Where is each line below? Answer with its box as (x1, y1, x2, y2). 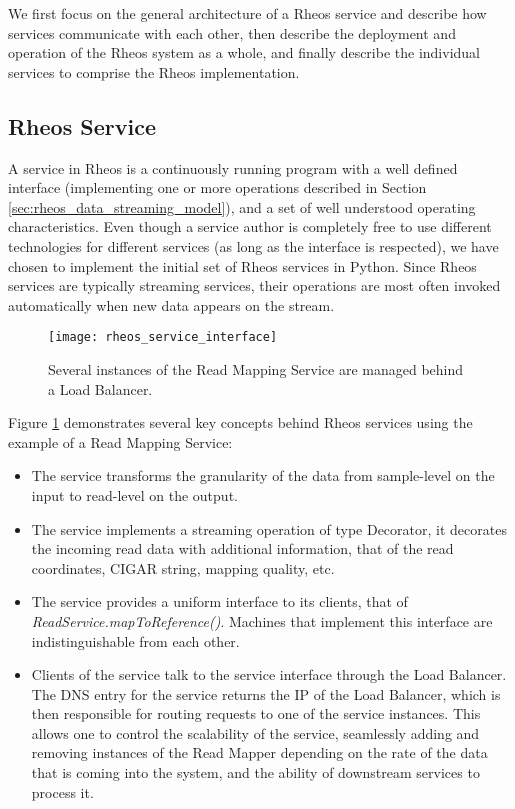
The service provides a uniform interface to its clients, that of (31, 591, 408, 612)
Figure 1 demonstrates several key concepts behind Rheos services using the (8, 412, 473, 433)
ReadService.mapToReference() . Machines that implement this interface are (31, 610, 493, 631)
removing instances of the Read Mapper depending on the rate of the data (31, 742, 488, 763)
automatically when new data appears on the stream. (8, 294, 335, 315)
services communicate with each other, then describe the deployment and (8, 22, 456, 43)
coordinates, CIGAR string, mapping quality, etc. (31, 557, 335, 578)
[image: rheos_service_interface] (48, 330, 278, 345)
